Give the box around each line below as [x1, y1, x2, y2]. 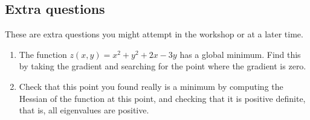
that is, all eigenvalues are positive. [19, 104, 149, 116]
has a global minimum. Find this [179, 48, 301, 60]
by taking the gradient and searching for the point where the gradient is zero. [19, 60, 306, 72]
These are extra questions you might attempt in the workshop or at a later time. [5, 28, 303, 40]
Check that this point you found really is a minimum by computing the [19, 80, 283, 92]
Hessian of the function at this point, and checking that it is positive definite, [19, 92, 306, 104]
